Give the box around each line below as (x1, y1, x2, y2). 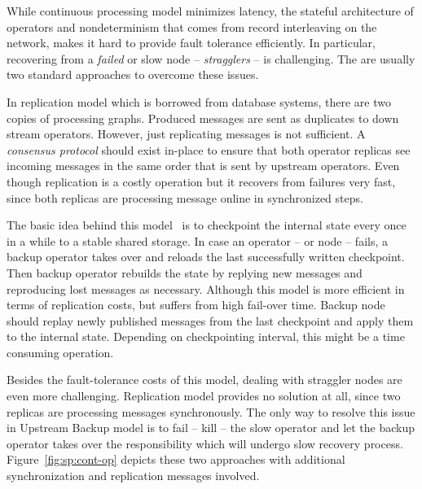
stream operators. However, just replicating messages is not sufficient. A (7, 125, 366, 142)
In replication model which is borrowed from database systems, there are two (7, 93, 391, 110)
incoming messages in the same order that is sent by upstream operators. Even (7, 157, 400, 174)
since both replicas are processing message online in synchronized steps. (7, 189, 363, 206)
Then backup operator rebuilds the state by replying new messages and (7, 264, 363, 281)
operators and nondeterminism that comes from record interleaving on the (7, 18, 377, 35)
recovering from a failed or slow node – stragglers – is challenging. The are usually (7, 50, 415, 67)
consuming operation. (7, 343, 114, 360)
